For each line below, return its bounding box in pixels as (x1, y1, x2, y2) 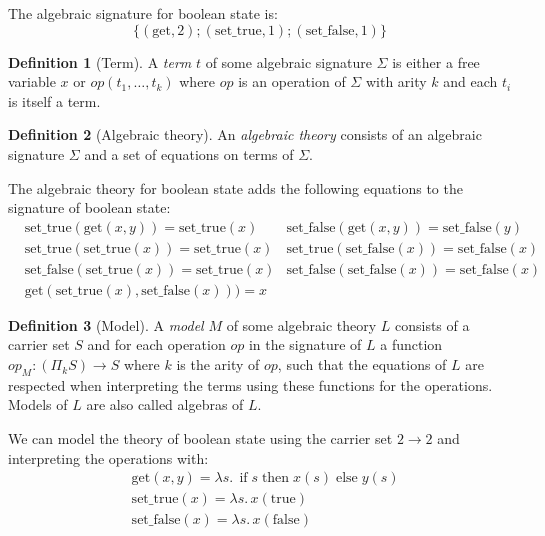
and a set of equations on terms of (84, 143, 294, 164)
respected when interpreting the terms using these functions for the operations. (8, 374, 493, 395)
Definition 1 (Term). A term (8, 51, 192, 72)
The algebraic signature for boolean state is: (8, 3, 278, 23)
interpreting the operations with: (8, 447, 209, 468)
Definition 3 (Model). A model (8, 314, 204, 335)
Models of (8, 394, 68, 415)
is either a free (392, 51, 480, 72)
